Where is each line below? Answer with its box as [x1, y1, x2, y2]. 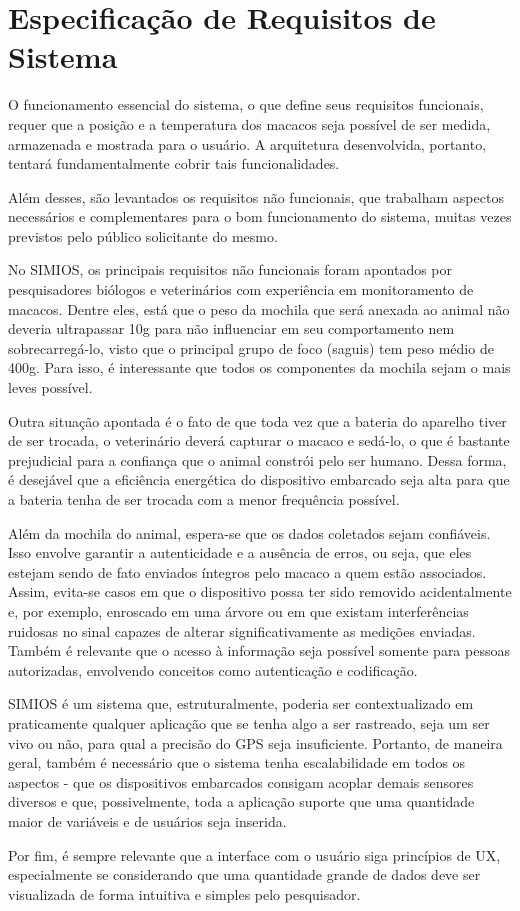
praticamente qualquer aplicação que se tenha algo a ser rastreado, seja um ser [8, 712, 490, 733]
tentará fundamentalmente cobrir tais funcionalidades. [8, 153, 340, 174]
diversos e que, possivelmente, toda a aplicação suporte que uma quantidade [8, 791, 475, 812]
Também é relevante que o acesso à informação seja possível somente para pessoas [8, 640, 510, 661]
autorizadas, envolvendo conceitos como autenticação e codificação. [8, 659, 418, 680]
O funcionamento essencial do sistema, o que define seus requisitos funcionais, [8, 94, 484, 115]
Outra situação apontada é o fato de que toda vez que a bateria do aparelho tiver [8, 410, 507, 431]
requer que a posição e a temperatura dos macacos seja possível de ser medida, [8, 113, 491, 134]
